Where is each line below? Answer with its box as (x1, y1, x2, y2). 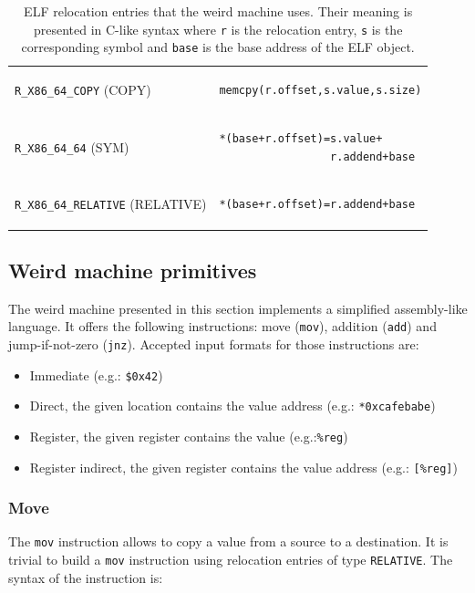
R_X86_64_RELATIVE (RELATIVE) (15, 194, 207, 213)
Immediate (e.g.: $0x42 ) (29, 365, 163, 384)
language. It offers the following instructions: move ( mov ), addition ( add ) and (8, 317, 437, 336)
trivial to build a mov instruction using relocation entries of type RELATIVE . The (8, 550, 453, 569)
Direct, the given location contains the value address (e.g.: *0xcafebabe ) (29, 396, 436, 415)
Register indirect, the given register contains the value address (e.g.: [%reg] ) (29, 457, 458, 476)
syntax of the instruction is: (8, 567, 163, 587)
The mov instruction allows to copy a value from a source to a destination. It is (8, 532, 449, 551)
